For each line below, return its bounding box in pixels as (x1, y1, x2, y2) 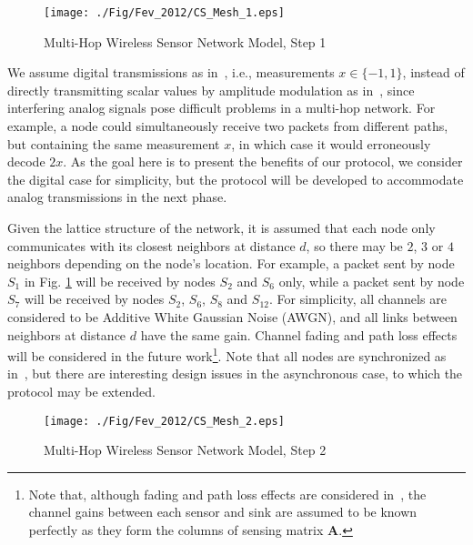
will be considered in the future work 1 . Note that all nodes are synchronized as (7, 344, 447, 365)
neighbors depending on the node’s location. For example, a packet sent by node (7, 254, 455, 273)
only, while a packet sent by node (278, 271, 465, 290)
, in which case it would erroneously (231, 134, 431, 153)
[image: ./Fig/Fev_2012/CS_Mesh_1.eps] (44, 6, 285, 19)
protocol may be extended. (7, 382, 156, 400)
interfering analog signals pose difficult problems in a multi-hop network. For (7, 98, 436, 117)
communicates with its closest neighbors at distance (7, 236, 296, 255)
